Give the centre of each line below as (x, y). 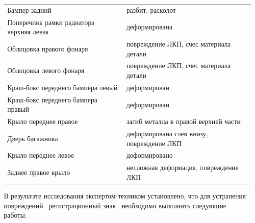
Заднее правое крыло (39, 172)
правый (18, 109)
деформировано (150, 155)
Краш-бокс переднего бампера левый (63, 87)
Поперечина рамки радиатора (51, 22)
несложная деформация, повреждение (183, 167)
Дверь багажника (33, 138)
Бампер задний (29, 10)
